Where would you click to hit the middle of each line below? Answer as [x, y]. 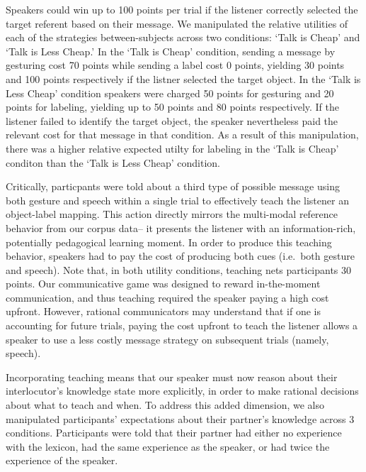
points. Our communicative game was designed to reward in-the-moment [163, 284]
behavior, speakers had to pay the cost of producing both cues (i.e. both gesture [180, 256]
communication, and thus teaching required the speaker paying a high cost [167, 297]
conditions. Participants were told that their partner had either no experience [174, 433]
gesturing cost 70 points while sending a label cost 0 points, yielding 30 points [175, 65]
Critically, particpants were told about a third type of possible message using [173, 186]
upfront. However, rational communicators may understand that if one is [163, 311]
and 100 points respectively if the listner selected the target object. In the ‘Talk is [183, 78]
